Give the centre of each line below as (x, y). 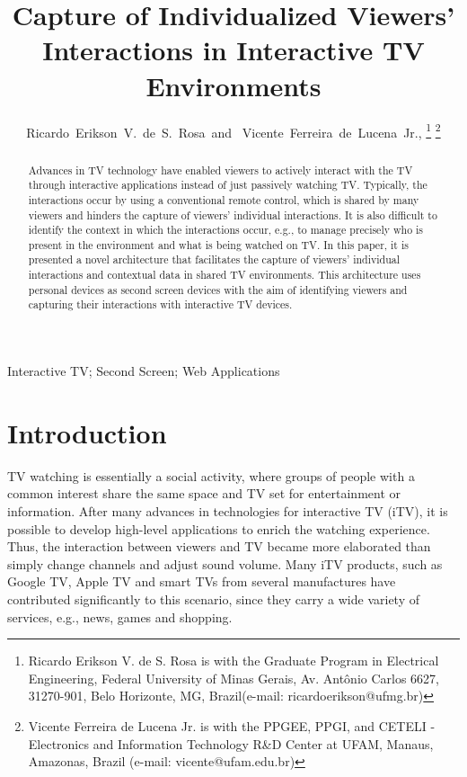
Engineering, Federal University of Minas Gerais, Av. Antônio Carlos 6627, (233, 678)
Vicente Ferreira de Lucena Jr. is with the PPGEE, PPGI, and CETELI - (232, 725)
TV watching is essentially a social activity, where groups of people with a (211, 475)
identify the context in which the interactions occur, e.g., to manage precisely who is (226, 230)
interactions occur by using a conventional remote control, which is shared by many (224, 199)
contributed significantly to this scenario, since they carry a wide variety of (214, 598)
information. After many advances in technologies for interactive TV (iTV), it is (228, 511)
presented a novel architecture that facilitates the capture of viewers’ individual (214, 259)
